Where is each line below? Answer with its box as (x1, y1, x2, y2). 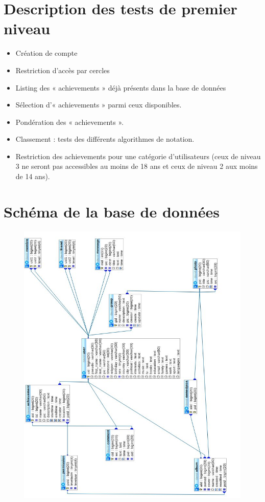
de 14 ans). (15, 171, 50, 182)
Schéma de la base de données (4, 201, 220, 222)
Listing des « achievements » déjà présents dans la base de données (15, 82, 226, 93)
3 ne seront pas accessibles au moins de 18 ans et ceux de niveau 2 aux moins (15, 161, 258, 171)
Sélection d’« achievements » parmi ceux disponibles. (15, 99, 182, 110)
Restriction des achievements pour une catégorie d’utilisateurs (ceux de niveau (15, 150, 261, 161)
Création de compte (15, 48, 78, 58)
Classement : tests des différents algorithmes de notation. (15, 134, 195, 144)
